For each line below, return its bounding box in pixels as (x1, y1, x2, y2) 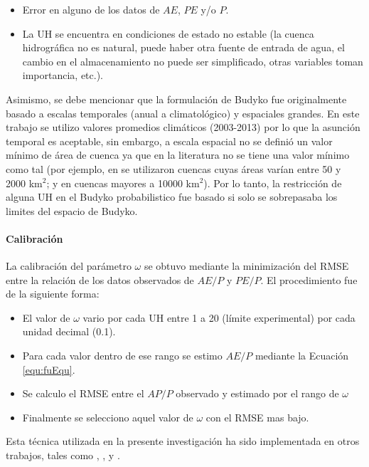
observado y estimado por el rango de (176, 386, 339, 401)
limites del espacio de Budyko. (6, 203, 138, 218)
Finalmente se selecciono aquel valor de (22, 409, 193, 424)
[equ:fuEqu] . (22, 362, 75, 377)
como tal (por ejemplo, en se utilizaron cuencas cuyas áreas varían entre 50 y (6, 161, 341, 176)
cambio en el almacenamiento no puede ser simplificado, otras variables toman (22, 53, 363, 68)
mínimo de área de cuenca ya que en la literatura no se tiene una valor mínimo (6, 147, 350, 162)
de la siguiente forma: (6, 286, 100, 301)
